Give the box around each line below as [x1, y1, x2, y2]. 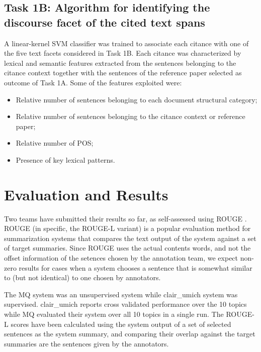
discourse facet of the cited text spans [4, 14, 205, 30]
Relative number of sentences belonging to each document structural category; [16, 94, 257, 104]
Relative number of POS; [16, 138, 94, 148]
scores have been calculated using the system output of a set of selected [11, 318, 231, 329]
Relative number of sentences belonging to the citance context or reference [16, 111, 245, 122]
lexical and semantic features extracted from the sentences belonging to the [4, 57, 236, 68]
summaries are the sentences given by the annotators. [4, 338, 169, 348]
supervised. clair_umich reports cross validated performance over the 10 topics [4, 299, 247, 309]
